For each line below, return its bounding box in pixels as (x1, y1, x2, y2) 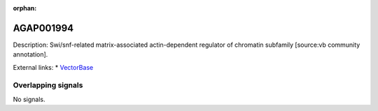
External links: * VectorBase (13, 63, 94, 71)
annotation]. (13, 50, 48, 59)
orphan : (13, 4, 37, 12)
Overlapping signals (13, 80, 83, 90)
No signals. (13, 95, 45, 103)
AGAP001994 (13, 22, 74, 34)
